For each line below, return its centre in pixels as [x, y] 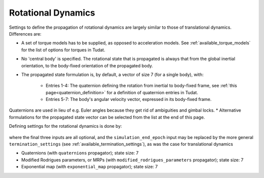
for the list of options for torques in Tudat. [63, 50]
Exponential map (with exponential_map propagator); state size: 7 [89, 167]
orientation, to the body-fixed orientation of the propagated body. [87, 65]
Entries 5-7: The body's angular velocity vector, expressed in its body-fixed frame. [129, 99]
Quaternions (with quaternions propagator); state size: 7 [80, 153]
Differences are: [25, 34]
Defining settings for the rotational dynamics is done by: [66, 126]
